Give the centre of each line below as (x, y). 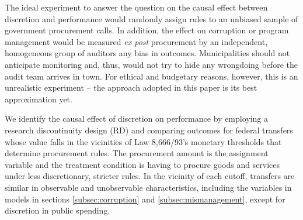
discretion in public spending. (58, 210)
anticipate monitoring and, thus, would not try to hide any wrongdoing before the (151, 64)
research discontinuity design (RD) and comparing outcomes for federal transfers (149, 130)
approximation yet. (39, 99)
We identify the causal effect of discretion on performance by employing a (136, 118)
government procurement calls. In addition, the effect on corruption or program (147, 30)
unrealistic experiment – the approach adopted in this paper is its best (131, 87)
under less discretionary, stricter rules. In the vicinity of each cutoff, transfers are (150, 176)
